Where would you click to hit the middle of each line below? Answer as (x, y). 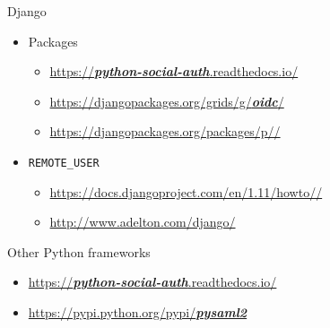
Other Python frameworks (79, 251)
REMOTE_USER (64, 163)
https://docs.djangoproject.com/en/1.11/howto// (186, 191)
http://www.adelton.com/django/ (143, 222)
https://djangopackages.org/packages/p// (165, 131)
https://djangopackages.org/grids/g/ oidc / (167, 101)
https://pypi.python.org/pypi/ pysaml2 (138, 312)
